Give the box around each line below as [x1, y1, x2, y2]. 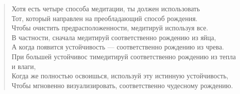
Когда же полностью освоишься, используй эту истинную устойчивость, [11, 70, 229, 81]
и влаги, [11, 61, 36, 71]
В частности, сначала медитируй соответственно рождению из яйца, [11, 32, 216, 42]
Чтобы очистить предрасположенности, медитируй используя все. [11, 23, 209, 33]
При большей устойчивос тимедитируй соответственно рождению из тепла [11, 51, 236, 61]
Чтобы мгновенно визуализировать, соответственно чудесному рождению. [11, 80, 233, 90]
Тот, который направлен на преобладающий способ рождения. [11, 13, 198, 23]
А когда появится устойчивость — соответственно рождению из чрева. [11, 42, 224, 52]
